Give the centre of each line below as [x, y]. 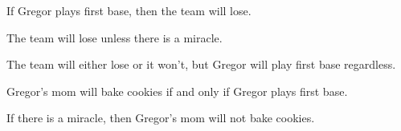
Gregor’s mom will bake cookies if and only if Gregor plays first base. [177, 91]
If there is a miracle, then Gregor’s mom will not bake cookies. [161, 118]
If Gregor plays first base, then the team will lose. [129, 10]
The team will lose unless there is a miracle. [115, 37]
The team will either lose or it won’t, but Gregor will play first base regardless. [201, 64]
